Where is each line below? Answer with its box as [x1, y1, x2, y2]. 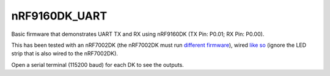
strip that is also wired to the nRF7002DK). [11, 50, 119, 57]
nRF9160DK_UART [11, 9, 108, 22]
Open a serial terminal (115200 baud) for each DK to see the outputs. [11, 61, 185, 68]
